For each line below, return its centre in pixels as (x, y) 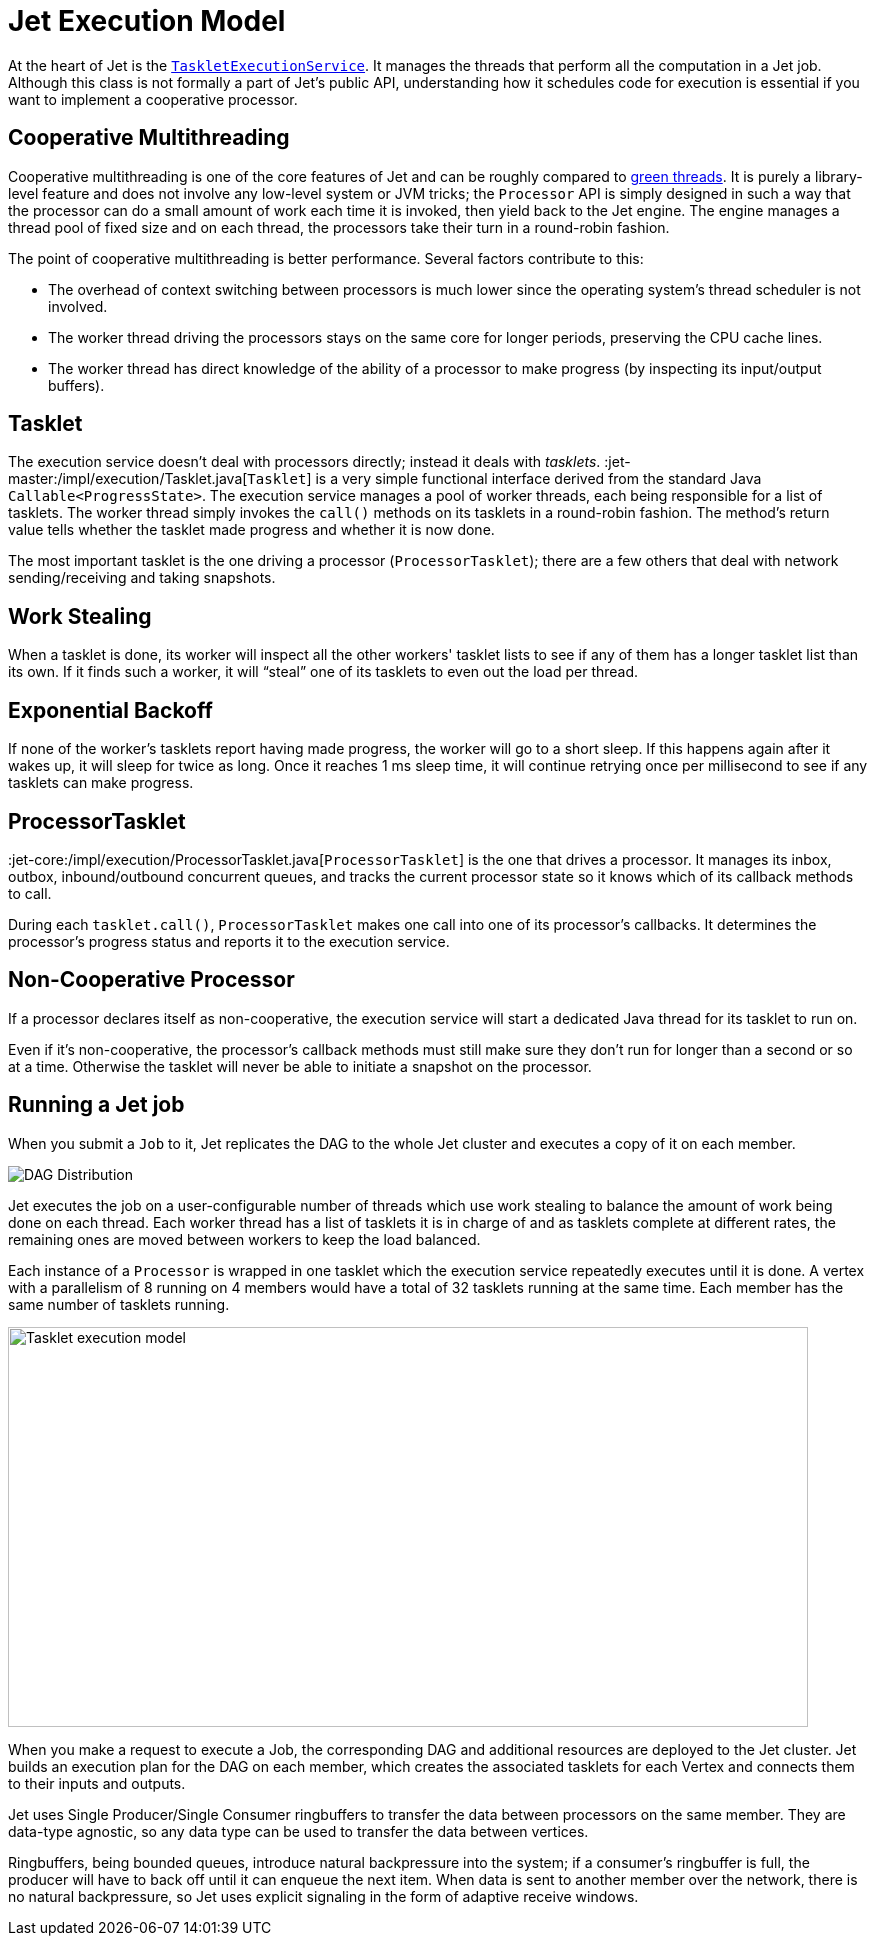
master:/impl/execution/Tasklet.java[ (128, 479)
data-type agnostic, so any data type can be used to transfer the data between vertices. (298, 1831)
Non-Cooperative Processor (151, 980)
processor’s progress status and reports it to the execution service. (229, 941)
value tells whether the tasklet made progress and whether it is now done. (251, 530)
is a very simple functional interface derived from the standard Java (538, 479)
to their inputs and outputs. (97, 1783)
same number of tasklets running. (119, 1304)
